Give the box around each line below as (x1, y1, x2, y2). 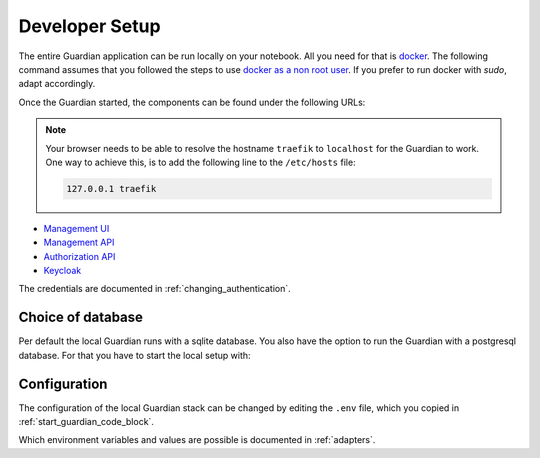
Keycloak (43, 265, 82, 277)
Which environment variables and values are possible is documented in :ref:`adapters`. (18, 434, 376, 446)
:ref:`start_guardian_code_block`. (18, 416, 155, 428)
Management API (43, 236, 115, 249)
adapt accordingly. (18, 78, 96, 90)
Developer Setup (18, 15, 161, 37)
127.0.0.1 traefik (66, 183, 157, 194)
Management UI (43, 222, 110, 234)
